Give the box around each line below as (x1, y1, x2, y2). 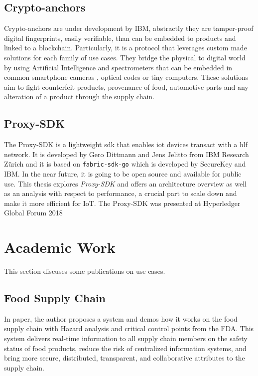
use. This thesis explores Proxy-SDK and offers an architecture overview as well (4, 178, 247, 188)
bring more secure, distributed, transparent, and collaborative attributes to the (4, 353, 245, 363)
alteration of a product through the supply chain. (4, 91, 155, 102)
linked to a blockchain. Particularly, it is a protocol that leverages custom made (4, 42, 247, 53)
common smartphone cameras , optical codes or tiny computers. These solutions (4, 72, 249, 82)
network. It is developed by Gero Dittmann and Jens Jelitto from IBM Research (4, 149, 249, 159)
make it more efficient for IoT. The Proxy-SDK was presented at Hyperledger (4, 197, 241, 208)
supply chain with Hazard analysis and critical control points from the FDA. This (4, 323, 254, 334)
